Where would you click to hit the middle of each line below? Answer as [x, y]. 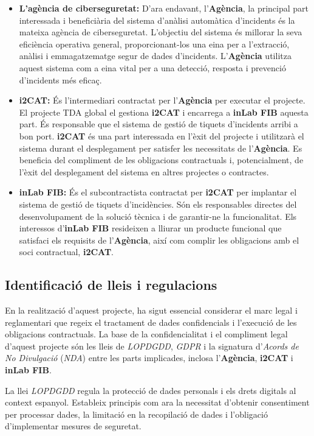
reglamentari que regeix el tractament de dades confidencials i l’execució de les [151, 322]
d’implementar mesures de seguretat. [73, 426]
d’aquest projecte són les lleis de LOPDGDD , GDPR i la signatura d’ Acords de [152, 346]
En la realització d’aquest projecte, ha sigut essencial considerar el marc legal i [151, 310]
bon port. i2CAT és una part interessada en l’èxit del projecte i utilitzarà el [162, 135]
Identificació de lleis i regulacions [111, 285]
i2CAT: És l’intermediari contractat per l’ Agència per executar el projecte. [162, 100]
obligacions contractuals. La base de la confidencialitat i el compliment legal [146, 334]
